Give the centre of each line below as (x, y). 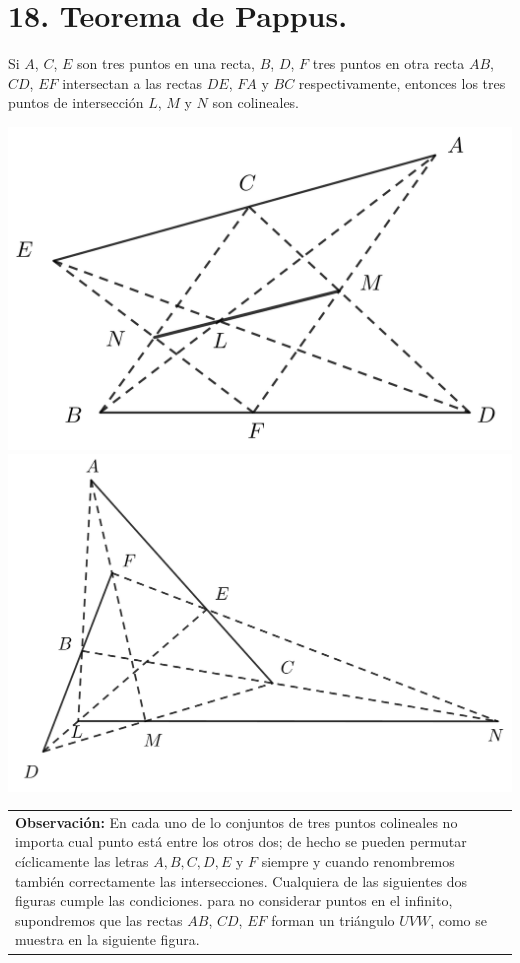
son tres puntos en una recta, (166, 63)
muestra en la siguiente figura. (107, 939)
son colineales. (255, 102)
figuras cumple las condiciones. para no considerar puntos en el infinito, (234, 900)
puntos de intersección (76, 102)
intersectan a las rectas (132, 82)
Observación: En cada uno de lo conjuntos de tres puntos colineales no (236, 821)
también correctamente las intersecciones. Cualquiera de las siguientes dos (241, 880)
